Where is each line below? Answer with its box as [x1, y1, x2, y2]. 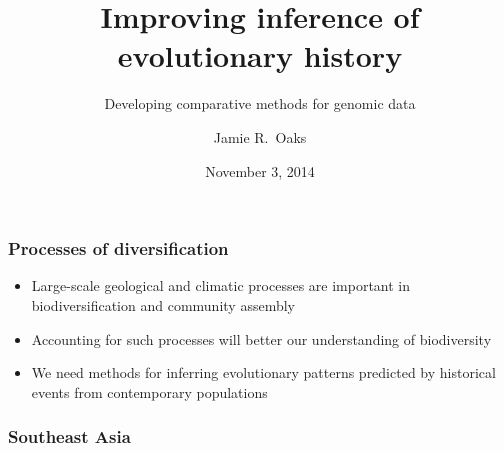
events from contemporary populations [31, 381, 268, 402]
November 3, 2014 [205, 160, 315, 181]
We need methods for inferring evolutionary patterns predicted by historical [31, 362, 496, 383]
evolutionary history [117, 35, 403, 76]
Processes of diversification [8, 236, 229, 261]
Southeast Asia [8, 424, 131, 449]
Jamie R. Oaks [213, 126, 307, 147]
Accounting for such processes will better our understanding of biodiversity [31, 328, 492, 349]
